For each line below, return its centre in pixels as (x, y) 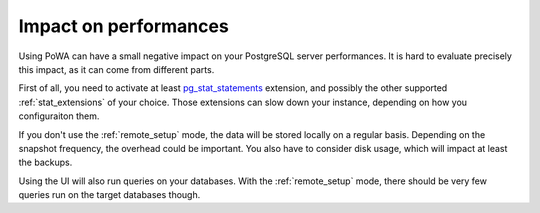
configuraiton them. (59, 116)
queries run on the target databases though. (109, 195)
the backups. (45, 162)
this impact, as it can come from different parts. (116, 69)
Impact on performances (123, 26)
